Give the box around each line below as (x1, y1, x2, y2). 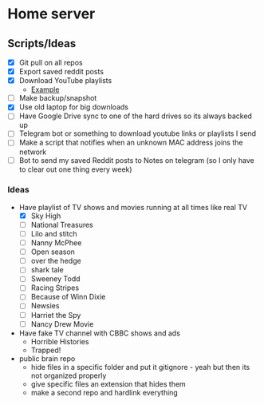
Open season (30, 247, 75, 256)
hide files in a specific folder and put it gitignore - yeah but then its (30, 362, 250, 371)
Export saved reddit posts (18, 67, 104, 77)
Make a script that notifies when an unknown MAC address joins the (18, 137, 243, 148)
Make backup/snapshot (18, 93, 97, 103)
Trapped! (30, 345, 61, 355)
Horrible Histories (30, 336, 89, 346)
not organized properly (30, 371, 107, 380)
